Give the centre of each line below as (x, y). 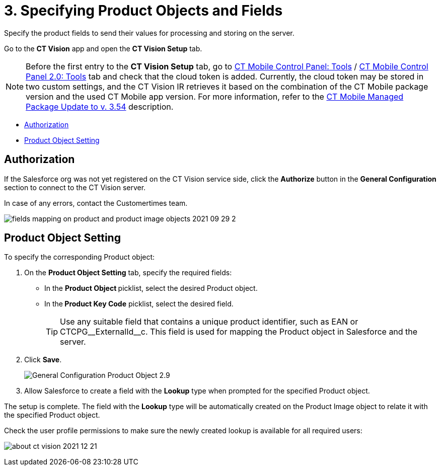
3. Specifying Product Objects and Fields (143, 11)
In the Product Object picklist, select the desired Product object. (151, 288)
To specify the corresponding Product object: (80, 257)
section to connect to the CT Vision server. (75, 187)
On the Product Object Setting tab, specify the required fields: (128, 273)
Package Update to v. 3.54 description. (100, 106)
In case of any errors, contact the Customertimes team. (96, 203)
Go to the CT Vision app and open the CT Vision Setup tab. (103, 48)
